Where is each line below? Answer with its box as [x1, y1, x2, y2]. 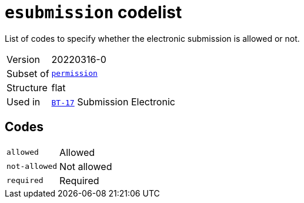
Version [6, 53, 40, 65]
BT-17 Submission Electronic [51, 95, 175, 108]
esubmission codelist [5, 2, 182, 22]
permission [51, 69, 98, 78]
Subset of [6, 67, 49, 79]
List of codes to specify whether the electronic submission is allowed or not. [5, 33, 300, 44]
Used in [6, 95, 41, 108]
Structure [6, 81, 48, 94]
